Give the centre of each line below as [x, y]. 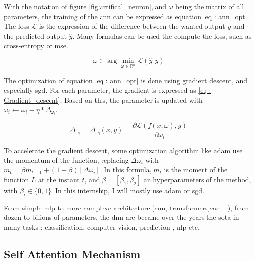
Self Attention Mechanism [72, 253]
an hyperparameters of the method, [197, 179]
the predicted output [35, 35]
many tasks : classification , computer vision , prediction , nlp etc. [102, 227]
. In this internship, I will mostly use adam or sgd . [127, 190]
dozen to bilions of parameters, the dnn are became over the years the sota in [122, 217]
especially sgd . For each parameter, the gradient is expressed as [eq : [108, 90]
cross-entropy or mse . [36, 45]
